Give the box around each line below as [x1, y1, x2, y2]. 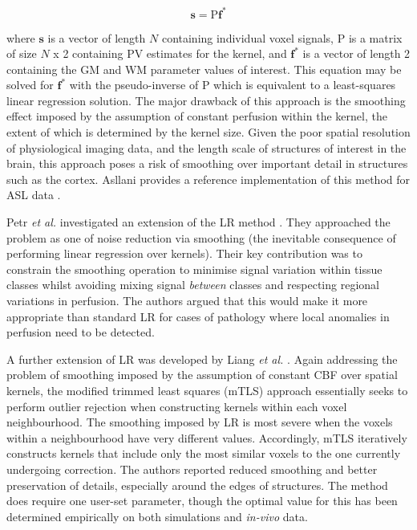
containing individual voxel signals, [161, 29, 334, 46]
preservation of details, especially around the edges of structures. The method [6, 476, 388, 493]
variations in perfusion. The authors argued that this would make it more [6, 292, 368, 308]
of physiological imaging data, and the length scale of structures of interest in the [6, 139, 407, 156]
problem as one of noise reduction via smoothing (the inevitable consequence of [6, 229, 396, 246]
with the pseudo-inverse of [69, 76, 199, 93]
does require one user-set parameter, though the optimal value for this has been [6, 492, 398, 509]
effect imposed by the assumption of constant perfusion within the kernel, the [6, 108, 387, 124]
